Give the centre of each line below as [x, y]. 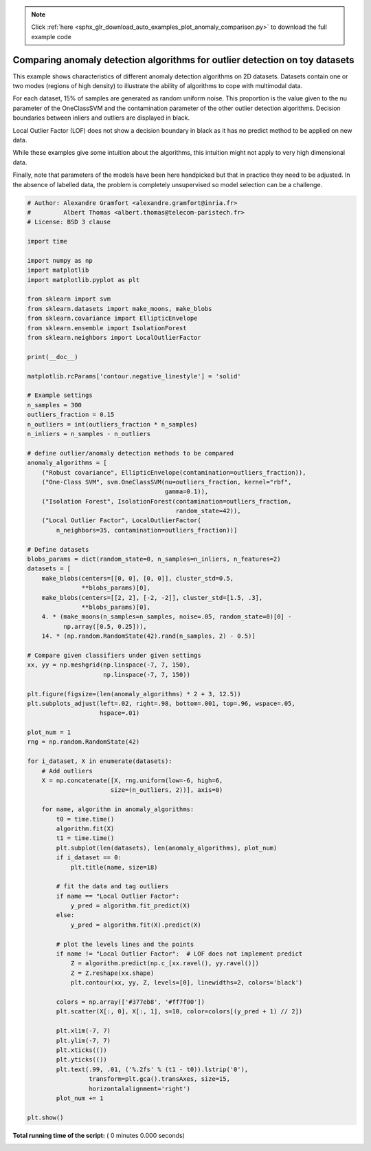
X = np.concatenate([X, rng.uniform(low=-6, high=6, [132, 781]
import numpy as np [60, 260]
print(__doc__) [53, 357]
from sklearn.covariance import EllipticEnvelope [112, 319]
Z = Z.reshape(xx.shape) [112, 973]
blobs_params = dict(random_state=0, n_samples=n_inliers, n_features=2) [154, 559]
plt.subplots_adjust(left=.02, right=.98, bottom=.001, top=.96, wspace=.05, [161, 703]
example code [51, 36]
